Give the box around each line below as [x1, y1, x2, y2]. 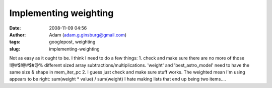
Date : [9, 25, 21, 31]
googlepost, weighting [49, 39, 96, 45]
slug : [9, 45, 20, 52]
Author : [9, 31, 26, 37]
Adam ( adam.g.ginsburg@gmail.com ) [49, 31, 127, 37]
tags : [9, 39, 21, 45]
